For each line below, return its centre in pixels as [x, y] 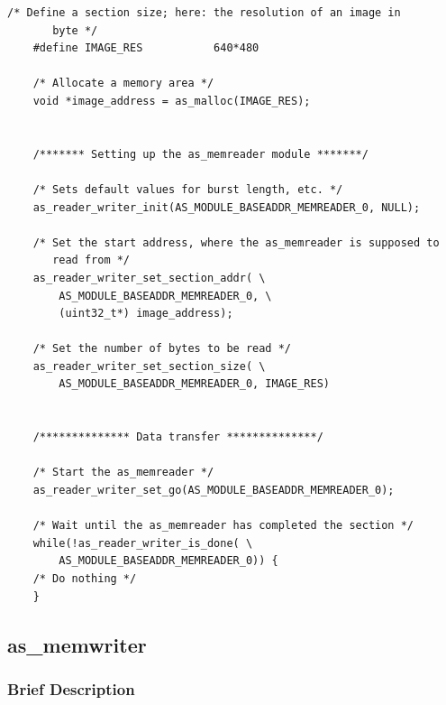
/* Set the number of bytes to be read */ [162, 349]
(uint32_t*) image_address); [146, 314]
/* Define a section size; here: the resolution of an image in [204, 13]
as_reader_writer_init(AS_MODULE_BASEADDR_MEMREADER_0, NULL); [227, 207]
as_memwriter [77, 644]
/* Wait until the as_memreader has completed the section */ [223, 526]
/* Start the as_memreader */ [123, 473]
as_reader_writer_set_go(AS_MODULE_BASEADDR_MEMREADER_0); [214, 491]
